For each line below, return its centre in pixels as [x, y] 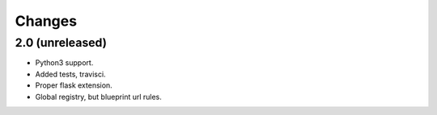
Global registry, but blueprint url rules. [98, 97]
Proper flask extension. [74, 85]
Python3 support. [64, 63]
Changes [46, 21]
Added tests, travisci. [70, 74]
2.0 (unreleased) [61, 43]
